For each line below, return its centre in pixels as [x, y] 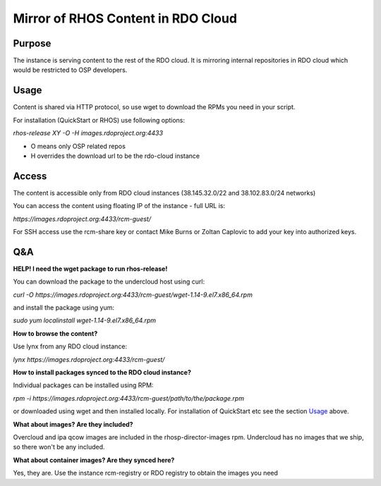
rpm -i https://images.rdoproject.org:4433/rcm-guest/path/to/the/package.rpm [129, 398]
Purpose [32, 43]
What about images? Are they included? [73, 424]
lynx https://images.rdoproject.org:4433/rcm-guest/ [89, 359]
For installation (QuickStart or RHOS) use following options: [99, 120]
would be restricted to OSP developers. [70, 70]
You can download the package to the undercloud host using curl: [109, 281]
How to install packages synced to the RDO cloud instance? [102, 372]
